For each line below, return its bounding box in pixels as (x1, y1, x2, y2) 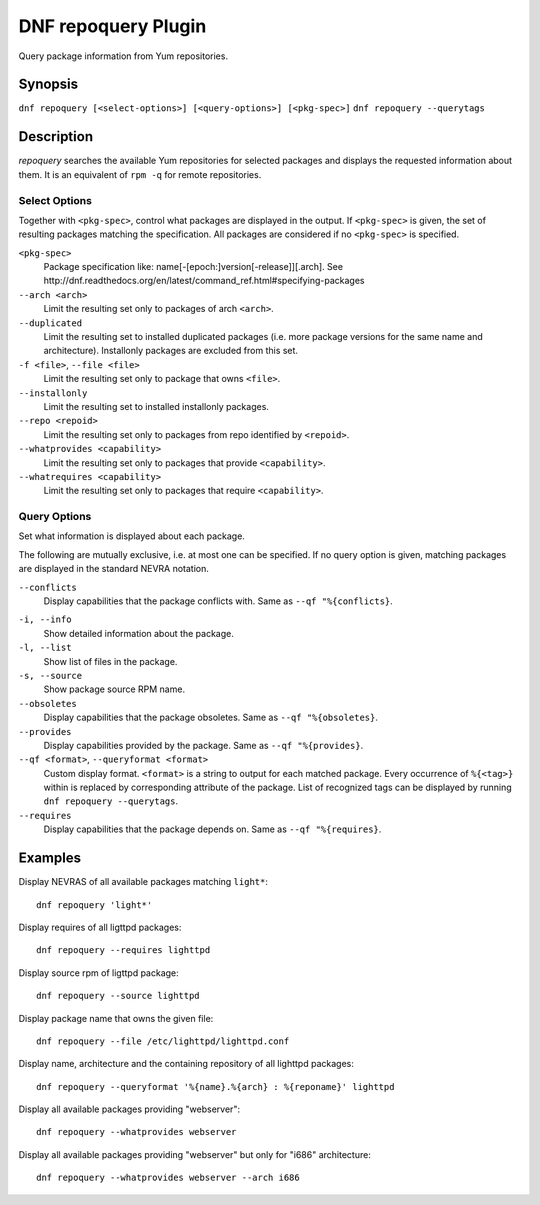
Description (18, 128, 94, 145)
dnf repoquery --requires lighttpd (36, 945, 211, 956)
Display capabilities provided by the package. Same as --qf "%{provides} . (43, 739, 364, 751)
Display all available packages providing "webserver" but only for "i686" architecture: (18, 1148, 372, 1160)
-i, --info (18, 614, 72, 625)
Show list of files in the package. (43, 655, 178, 667)
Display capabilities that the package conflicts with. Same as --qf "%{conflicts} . (43, 595, 394, 607)
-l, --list (18, 642, 72, 654)
